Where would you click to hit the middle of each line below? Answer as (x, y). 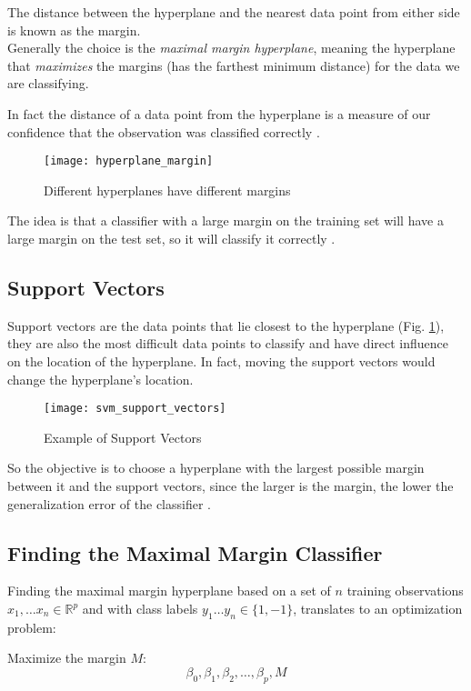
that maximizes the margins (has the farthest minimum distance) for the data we (234, 65)
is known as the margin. (74, 30)
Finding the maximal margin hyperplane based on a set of (169, 591)
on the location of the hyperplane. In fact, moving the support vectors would (221, 361)
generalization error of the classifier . (109, 503)
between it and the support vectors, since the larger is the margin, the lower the (230, 486)
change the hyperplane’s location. (100, 379)
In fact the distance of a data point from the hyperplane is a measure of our (219, 113)
